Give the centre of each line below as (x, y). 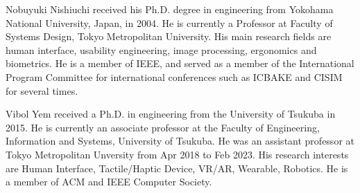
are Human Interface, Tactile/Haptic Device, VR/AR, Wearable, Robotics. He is (177, 168)
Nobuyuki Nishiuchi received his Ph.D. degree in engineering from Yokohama (170, 9)
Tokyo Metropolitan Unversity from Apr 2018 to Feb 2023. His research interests (177, 154)
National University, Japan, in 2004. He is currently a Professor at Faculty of (169, 22)
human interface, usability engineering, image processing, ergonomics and (161, 49)
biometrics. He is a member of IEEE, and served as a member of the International (180, 63)
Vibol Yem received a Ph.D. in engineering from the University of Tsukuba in (171, 114)
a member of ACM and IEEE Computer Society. (109, 182)
